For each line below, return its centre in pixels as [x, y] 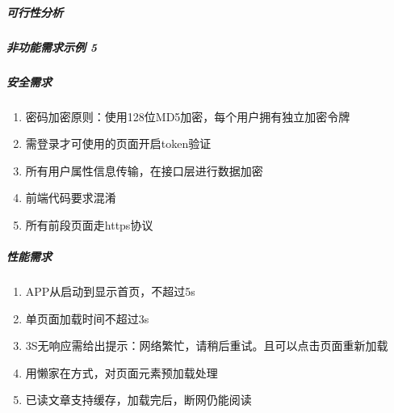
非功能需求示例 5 [52, 46]
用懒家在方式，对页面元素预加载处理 [122, 372]
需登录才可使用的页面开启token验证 [118, 143]
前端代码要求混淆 [71, 198]
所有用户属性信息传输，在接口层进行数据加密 [144, 170]
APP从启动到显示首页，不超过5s [110, 291]
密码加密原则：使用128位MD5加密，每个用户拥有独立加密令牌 [188, 116]
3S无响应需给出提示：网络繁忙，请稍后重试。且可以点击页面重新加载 [207, 346]
